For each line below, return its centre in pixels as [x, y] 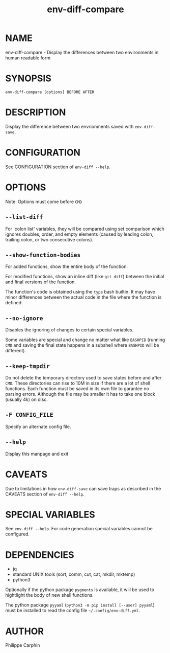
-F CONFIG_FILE [29, 415]
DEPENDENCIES [40, 555]
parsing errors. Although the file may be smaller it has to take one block [80, 394]
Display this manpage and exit [37, 454]
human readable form [28, 58]
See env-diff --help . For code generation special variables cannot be [79, 529]
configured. [17, 534]
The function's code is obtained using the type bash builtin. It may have [80, 292]
